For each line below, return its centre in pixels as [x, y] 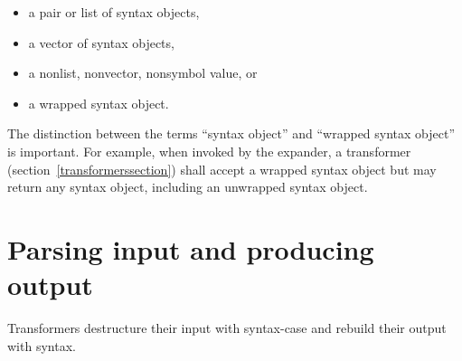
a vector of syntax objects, [101, 42]
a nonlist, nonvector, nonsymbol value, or [143, 73]
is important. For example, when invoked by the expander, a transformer [209, 151]
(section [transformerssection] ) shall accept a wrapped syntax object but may [222, 169]
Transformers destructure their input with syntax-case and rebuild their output [227, 328]
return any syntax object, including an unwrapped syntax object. [188, 187]
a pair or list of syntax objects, [114, 12]
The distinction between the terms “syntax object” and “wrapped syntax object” [231, 133]
